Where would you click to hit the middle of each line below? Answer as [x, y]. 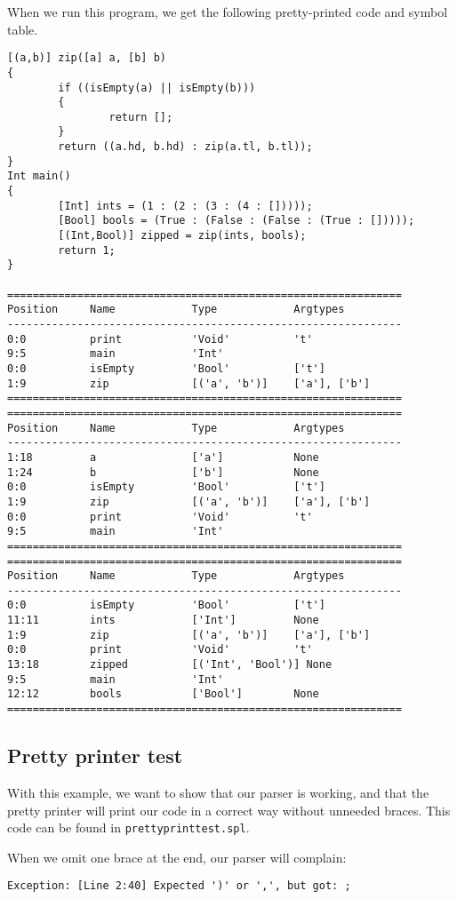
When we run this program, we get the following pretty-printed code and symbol [228, 12]
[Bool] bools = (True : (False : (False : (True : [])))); [237, 221]
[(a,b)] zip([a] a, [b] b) [87, 58]
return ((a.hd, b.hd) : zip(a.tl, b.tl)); [185, 147]
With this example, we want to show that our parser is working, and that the [218, 792]
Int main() [39, 176]
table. [23, 29]
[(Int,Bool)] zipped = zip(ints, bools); [182, 236]
